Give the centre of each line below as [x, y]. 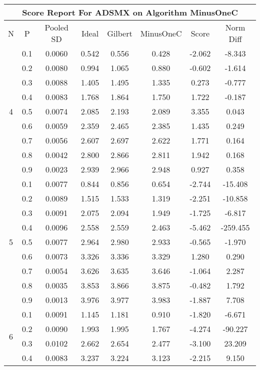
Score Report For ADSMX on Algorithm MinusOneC [130, 12]
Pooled [56, 27]
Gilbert [120, 33]
